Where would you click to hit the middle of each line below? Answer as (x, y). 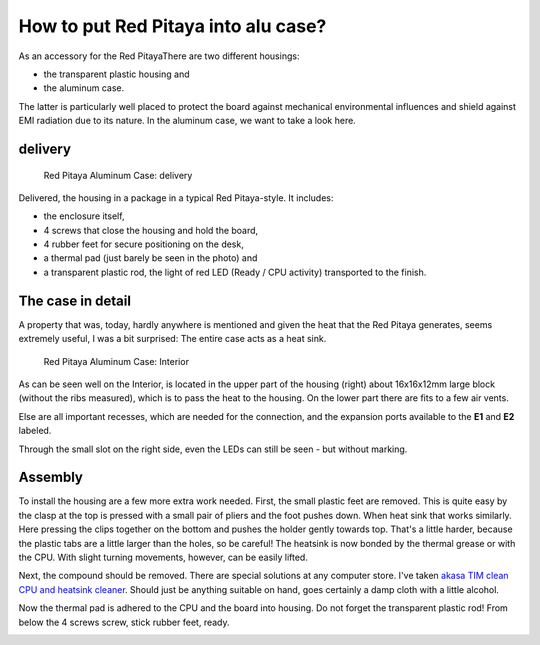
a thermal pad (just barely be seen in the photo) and (150, 258)
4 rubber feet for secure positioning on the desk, (143, 244)
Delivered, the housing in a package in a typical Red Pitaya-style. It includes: (176, 197)
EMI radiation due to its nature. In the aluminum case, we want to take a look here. (187, 121)
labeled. (35, 431)
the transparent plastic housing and (116, 74)
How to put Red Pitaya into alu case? (172, 26)
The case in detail (75, 300)
